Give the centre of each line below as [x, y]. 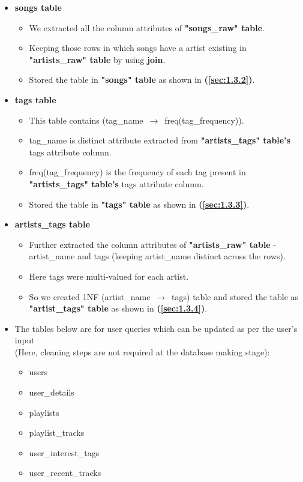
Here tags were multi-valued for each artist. [109, 276]
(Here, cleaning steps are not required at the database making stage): [142, 351]
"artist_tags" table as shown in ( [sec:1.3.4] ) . [118, 308]
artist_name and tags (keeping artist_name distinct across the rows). [157, 256]
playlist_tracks [57, 432]
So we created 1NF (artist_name [90, 296]
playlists [44, 412]
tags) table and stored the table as [235, 296]
